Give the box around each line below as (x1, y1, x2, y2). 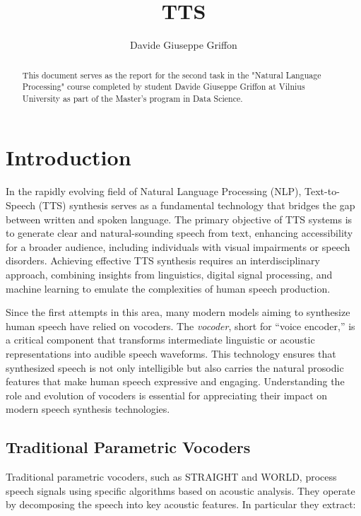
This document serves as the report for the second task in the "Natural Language (22, 69, 321, 81)
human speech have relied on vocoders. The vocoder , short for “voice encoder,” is (6, 318, 355, 333)
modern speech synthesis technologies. (6, 401, 170, 416)
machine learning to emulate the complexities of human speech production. (6, 281, 331, 295)
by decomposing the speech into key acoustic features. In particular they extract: (6, 497, 356, 512)
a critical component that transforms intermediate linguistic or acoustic (6, 332, 315, 347)
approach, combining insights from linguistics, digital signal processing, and (6, 266, 333, 281)
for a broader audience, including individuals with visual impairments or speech (6, 239, 350, 254)
